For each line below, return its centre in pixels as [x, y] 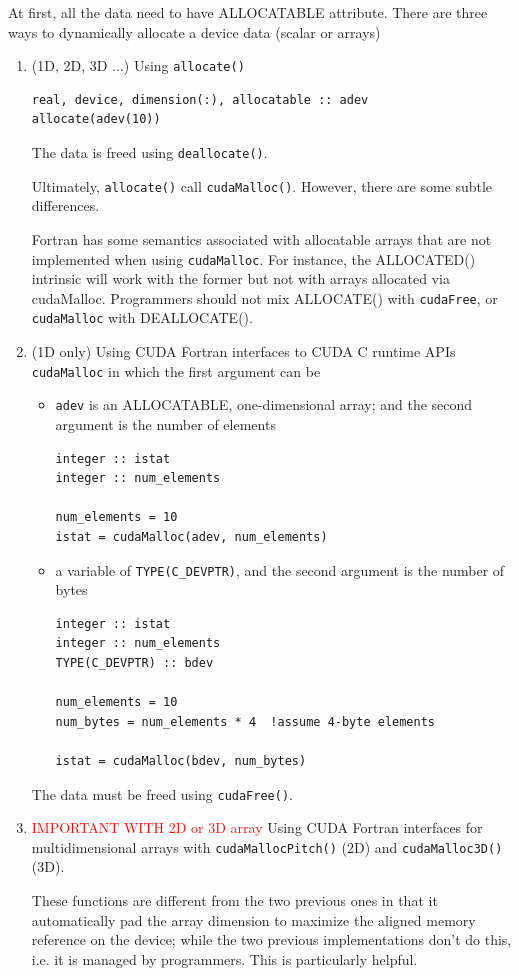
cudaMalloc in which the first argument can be [176, 370]
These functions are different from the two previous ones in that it [234, 900]
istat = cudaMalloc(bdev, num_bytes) [181, 760]
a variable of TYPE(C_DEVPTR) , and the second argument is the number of [280, 569]
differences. [65, 205]
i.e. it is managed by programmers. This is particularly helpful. [224, 958]
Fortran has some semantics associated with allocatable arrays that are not [261, 238]
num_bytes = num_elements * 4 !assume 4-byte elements [245, 721]
